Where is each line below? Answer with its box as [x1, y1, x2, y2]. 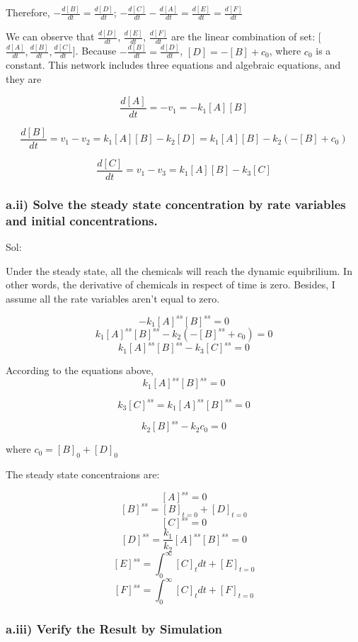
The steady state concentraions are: [6, 467, 160, 482]
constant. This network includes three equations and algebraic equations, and [6, 57, 341, 72]
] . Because [72, 43, 117, 58]
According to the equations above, [6, 363, 154, 378]
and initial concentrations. [6, 211, 158, 229]
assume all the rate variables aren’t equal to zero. [6, 291, 220, 305]
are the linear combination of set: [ [171, 29, 321, 44]
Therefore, [6, 5, 50, 20]
